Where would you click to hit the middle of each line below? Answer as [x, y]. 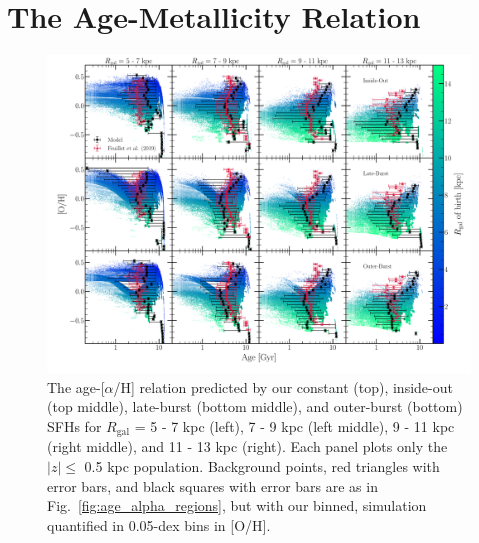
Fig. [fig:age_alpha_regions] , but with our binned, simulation [237, 505]
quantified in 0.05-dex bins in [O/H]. [159, 524]
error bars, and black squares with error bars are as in [212, 485]
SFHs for [74, 425]
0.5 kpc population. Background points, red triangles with [262, 465]
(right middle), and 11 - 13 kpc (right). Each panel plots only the [247, 446]
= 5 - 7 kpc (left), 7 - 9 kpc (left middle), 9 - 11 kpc [294, 425]
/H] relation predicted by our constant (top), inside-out [283, 386]
